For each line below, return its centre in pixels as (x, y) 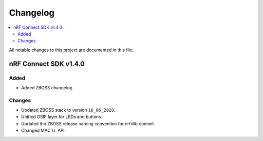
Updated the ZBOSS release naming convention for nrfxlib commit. (88, 123)
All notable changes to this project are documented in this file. (71, 50)
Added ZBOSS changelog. (47, 87)
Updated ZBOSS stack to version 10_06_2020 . (68, 110)
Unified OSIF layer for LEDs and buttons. (62, 117)
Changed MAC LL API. (44, 131)
